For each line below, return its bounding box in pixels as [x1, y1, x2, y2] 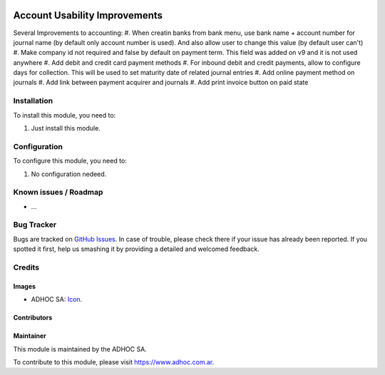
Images [13, 282, 36, 290]
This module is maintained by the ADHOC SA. [13, 344, 148, 353]
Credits [13, 262, 39, 272]
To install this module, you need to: [13, 111, 116, 119]
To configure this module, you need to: [13, 157, 128, 165]
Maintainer [13, 332, 46, 340]
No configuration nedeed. [31, 170, 107, 178]
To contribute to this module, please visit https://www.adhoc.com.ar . [13, 357, 215, 366]
